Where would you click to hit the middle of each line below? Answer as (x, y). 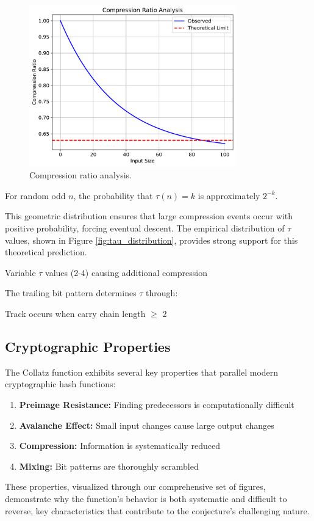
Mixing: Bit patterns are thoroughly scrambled (109, 466)
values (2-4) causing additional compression (127, 272)
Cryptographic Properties (88, 346)
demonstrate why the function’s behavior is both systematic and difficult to (146, 498)
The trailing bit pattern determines (71, 293)
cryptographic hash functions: (60, 384)
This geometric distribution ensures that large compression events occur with (149, 216)
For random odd (35, 195)
